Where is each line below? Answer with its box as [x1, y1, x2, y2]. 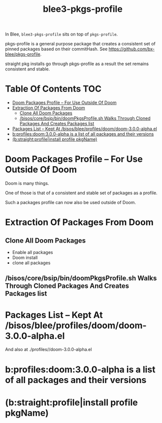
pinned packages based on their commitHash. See [5, 46, 108, 52]
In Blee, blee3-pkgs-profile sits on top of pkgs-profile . [5, 31, 118, 37]
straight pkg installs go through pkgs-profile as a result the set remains [5, 61, 149, 67]
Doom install [12, 255, 38, 261]
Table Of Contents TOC [5, 83, 102, 95]
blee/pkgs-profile [5, 51, 40, 57]
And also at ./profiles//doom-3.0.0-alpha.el [5, 347, 92, 352]
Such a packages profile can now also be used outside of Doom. [5, 200, 136, 206]
